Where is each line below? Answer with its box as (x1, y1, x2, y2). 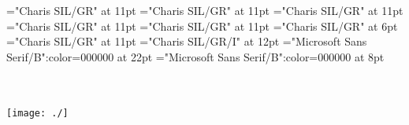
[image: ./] (6, 107, 69, 119)
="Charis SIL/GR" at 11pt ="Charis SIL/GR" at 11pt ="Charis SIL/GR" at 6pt (6, 17, 398, 34)
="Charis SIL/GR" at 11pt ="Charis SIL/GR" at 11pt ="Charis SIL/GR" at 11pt (6, 2, 403, 18)
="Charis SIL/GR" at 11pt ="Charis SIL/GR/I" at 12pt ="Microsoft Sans (6, 33, 367, 50)
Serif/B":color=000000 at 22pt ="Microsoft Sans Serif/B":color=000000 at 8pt (6, 48, 385, 64)
